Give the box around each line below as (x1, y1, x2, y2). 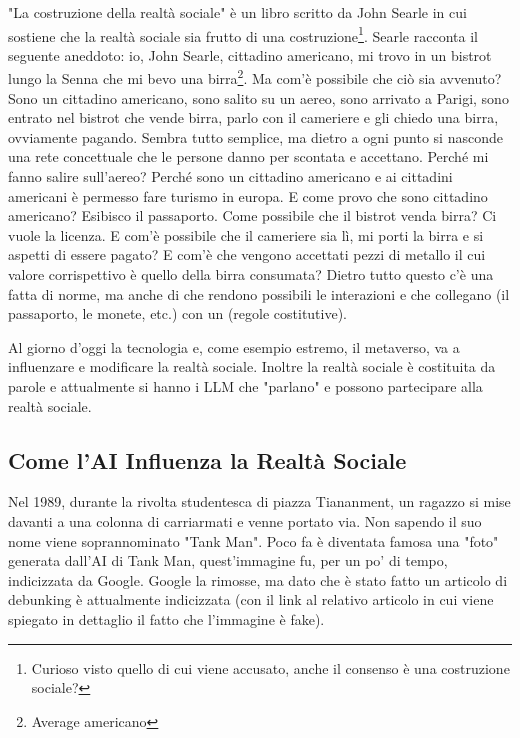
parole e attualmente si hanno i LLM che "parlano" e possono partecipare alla (8, 376, 483, 396)
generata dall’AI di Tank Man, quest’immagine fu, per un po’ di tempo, (8, 550, 448, 571)
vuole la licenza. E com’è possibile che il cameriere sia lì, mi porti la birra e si (8, 224, 484, 245)
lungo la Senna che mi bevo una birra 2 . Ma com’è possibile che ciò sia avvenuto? (8, 65, 502, 89)
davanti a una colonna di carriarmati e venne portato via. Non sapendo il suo (8, 510, 482, 531)
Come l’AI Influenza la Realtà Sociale (8, 444, 407, 475)
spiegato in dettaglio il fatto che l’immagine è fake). (8, 608, 325, 629)
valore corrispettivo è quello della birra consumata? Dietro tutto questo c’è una (8, 264, 494, 285)
